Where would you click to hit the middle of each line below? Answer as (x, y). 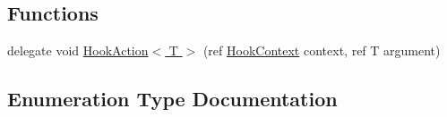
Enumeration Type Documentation (172, 99)
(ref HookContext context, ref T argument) (322, 50)
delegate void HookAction (78, 50)
